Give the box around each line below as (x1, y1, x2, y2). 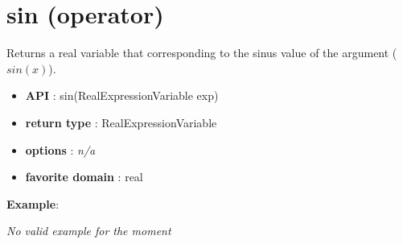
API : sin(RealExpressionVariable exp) (25, 87, 219, 104)
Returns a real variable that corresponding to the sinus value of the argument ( (6, 44, 397, 61)
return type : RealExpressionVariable (25, 114, 217, 130)
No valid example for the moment (6, 222, 171, 239)
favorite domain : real (25, 168, 143, 185)
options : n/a (25, 141, 96, 158)
